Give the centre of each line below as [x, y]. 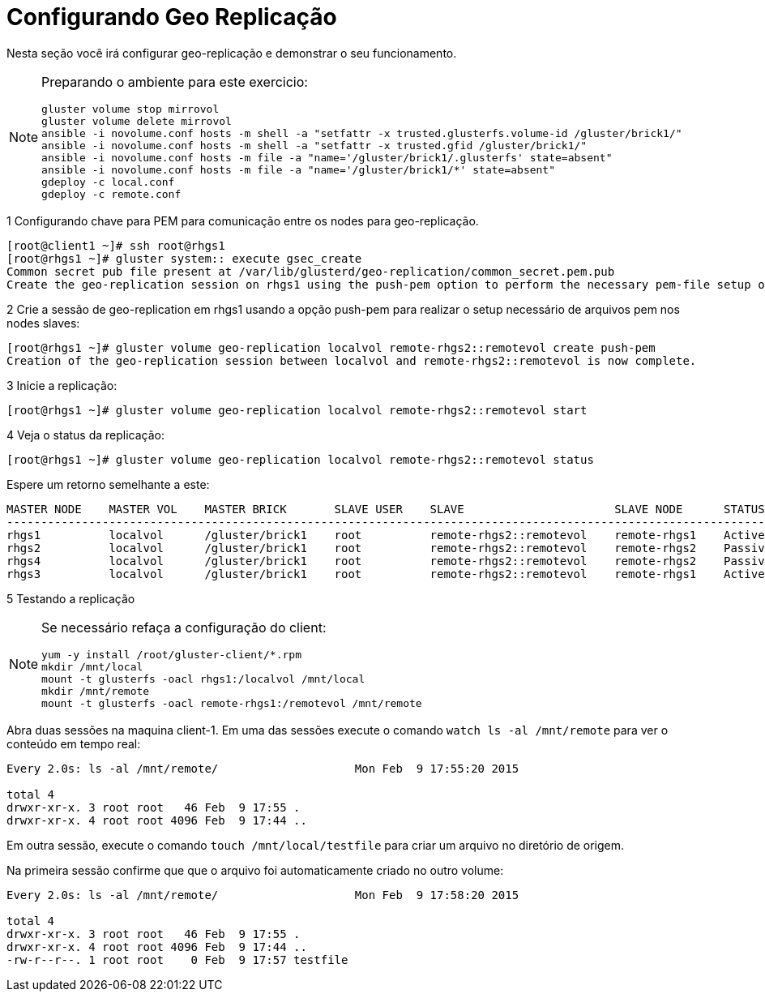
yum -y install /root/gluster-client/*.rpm [171, 654]
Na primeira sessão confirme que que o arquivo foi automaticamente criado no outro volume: [255, 870]
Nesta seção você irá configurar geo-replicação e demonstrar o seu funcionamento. [232, 53]
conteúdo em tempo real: [74, 743]
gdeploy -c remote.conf [111, 194]
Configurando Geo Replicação [172, 17]
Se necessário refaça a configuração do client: [184, 627]
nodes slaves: [43, 323]
